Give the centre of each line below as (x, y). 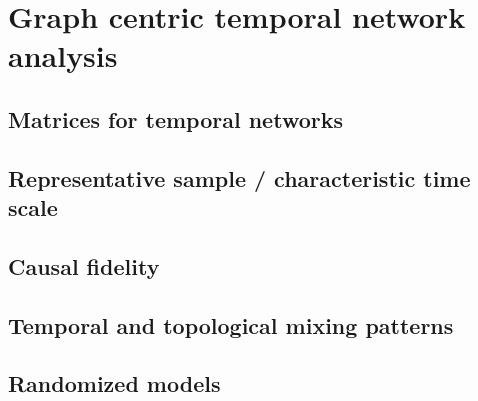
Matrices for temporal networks (175, 118)
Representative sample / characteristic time (239, 177)
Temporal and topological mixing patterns (231, 324)
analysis (63, 55)
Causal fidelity (84, 265)
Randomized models (114, 383)
